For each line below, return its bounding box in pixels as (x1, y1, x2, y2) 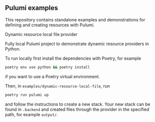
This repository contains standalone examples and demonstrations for (5, 17, 145, 22)
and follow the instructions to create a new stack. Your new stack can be (5, 101, 151, 107)
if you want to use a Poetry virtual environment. (5, 73, 100, 79)
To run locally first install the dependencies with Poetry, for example (5, 55, 141, 61)
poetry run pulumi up (5, 92, 49, 97)
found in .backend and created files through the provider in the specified (5, 106, 150, 112)
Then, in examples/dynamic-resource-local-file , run (5, 83, 110, 89)
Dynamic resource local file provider (5, 31, 78, 37)
